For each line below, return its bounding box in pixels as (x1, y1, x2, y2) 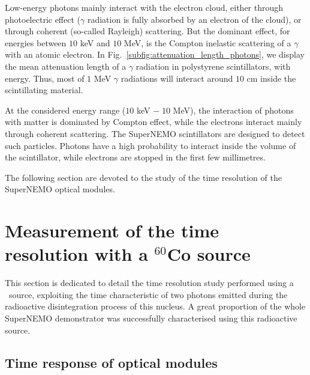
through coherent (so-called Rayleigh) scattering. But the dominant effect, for (5, 25, 290, 37)
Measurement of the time (5, 218, 219, 243)
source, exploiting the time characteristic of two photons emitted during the (8, 288, 288, 300)
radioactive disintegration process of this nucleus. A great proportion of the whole (5, 300, 306, 312)
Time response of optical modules (5, 353, 218, 371)
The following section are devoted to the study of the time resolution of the (5, 171, 282, 183)
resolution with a (5, 242, 148, 266)
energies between (5, 36, 67, 49)
